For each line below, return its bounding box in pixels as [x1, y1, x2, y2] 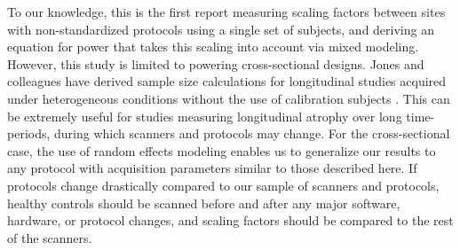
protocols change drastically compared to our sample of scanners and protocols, [7, 176, 440, 194]
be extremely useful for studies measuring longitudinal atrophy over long [7, 106, 402, 125]
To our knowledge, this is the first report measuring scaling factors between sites [7, 3, 446, 20]
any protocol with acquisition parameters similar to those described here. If [7, 159, 417, 177]
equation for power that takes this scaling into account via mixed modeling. [7, 37, 419, 56]
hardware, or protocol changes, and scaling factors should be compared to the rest [7, 211, 454, 230]
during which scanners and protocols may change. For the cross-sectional [54, 124, 450, 143]
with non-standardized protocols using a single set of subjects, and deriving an [7, 20, 434, 38]
